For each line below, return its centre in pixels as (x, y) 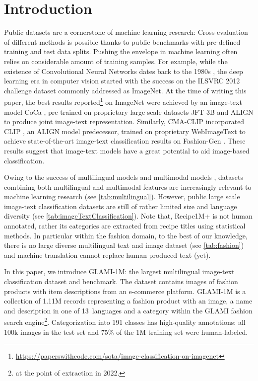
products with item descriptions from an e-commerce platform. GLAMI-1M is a (125, 291)
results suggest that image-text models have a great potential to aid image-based (127, 150)
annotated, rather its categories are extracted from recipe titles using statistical (125, 226)
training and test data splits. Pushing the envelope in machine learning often (121, 51)
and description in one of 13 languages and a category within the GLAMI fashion (128, 310)
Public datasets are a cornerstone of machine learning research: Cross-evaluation (126, 32)
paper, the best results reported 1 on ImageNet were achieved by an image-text (123, 101)
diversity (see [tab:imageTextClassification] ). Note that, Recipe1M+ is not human (128, 216)
